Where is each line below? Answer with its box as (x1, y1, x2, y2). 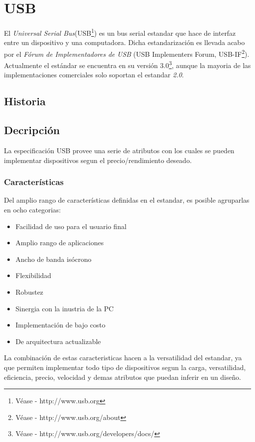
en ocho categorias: (4, 205, 61, 215)
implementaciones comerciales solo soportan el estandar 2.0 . (4, 70, 184, 80)
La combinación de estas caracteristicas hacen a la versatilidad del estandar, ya (4, 352, 242, 363)
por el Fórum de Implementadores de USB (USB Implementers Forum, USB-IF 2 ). (4, 47, 250, 59)
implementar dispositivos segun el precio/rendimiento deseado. (4, 155, 192, 165)
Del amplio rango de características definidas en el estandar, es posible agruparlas (4, 195, 250, 205)
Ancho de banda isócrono (15, 254, 92, 264)
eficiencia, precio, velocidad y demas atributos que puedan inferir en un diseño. (4, 372, 241, 382)
